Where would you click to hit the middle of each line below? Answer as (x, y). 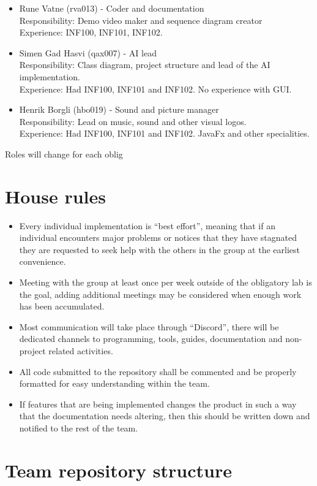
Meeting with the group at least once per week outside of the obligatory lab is (166, 282)
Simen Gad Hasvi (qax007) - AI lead (88, 52)
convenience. (43, 261)
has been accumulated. (62, 306)
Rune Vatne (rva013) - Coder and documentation (112, 8)
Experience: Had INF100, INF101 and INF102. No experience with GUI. (155, 89)
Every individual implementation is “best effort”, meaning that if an (147, 225)
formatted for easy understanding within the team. (114, 383)
